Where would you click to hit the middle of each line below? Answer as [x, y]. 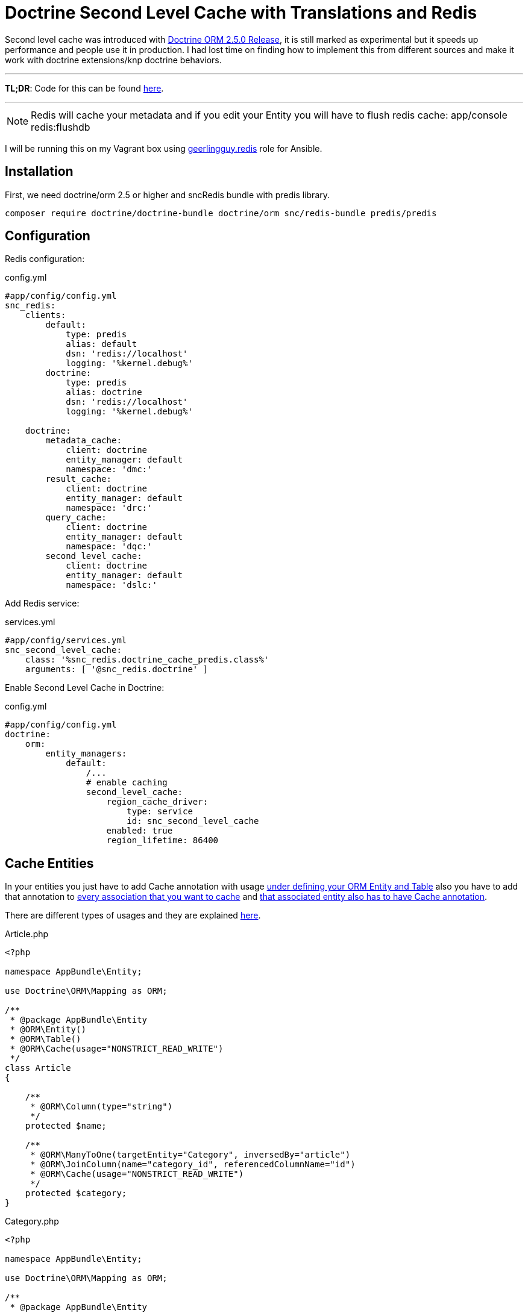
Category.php [32, 1221]
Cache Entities [49, 863]
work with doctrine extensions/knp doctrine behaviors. [113, 60]
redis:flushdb [61, 127]
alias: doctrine [104, 392]
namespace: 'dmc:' [109, 469]
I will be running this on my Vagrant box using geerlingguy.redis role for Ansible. [164, 148]
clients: [46, 315]
